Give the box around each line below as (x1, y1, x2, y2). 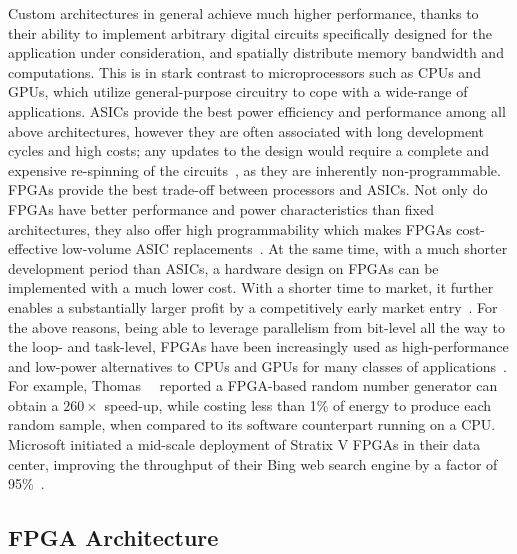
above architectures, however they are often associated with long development (8, 120, 484, 141)
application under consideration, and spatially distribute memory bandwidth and (8, 42, 504, 63)
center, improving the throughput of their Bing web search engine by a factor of (8, 453, 498, 474)
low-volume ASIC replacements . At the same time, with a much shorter (62, 238, 508, 259)
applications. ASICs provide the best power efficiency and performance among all (8, 100, 506, 121)
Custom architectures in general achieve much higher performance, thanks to (8, 3, 479, 23)
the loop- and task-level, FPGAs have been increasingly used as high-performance (8, 336, 509, 357)
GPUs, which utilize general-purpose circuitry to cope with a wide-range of (8, 81, 468, 102)
